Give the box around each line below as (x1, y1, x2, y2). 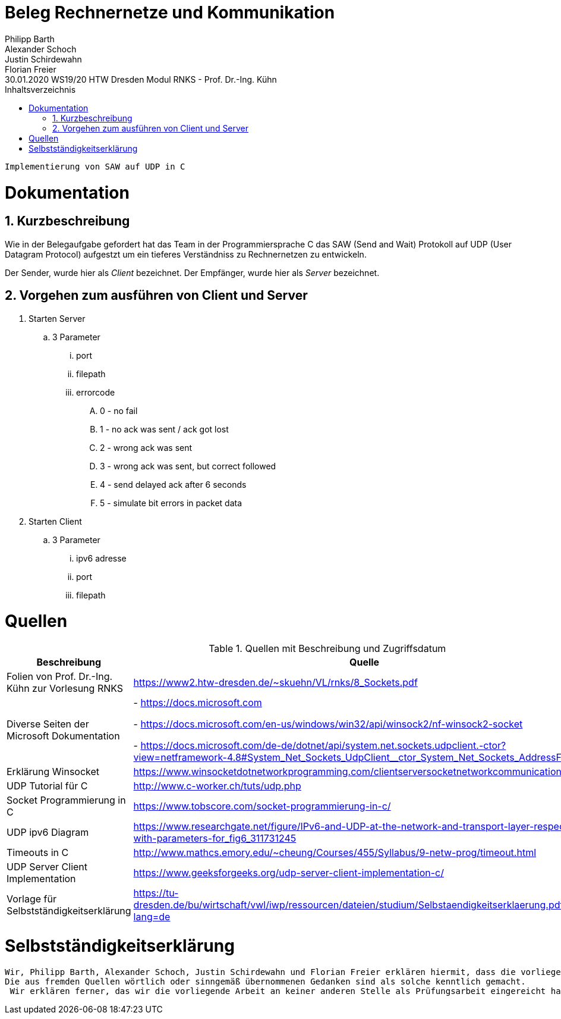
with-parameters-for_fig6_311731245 (133, 832, 297, 845)
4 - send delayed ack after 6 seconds (100, 479, 247, 490)
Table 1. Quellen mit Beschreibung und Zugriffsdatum (209, 642, 446, 655)
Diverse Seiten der (7, 718, 89, 730)
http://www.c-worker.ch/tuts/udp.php (133, 780, 301, 792)
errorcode (76, 387, 115, 397)
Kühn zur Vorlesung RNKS (7, 682, 124, 695)
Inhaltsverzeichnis (5, 84, 76, 95)
